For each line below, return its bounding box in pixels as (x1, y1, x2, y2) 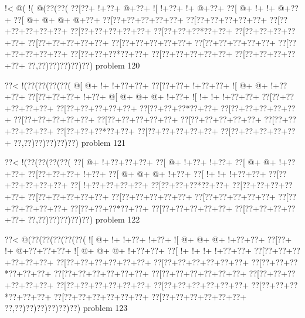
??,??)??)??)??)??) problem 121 (13, 136, 126, 148)
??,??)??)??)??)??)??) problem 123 (5, 302, 128, 314)
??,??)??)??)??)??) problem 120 (28, 59, 140, 71)
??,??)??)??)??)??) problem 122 (28, 213, 140, 225)
